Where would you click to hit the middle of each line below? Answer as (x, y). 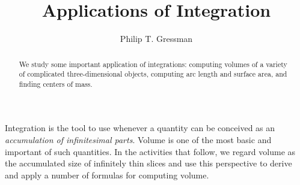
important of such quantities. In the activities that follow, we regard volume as (150, 151)
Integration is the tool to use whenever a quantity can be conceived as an (140, 128)
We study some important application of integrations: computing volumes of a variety (153, 64)
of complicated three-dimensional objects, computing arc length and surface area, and (153, 74)
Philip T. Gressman (156, 39)
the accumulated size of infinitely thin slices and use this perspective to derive (148, 163)
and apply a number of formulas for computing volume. (107, 175)
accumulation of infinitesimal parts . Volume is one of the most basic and (138, 140)
